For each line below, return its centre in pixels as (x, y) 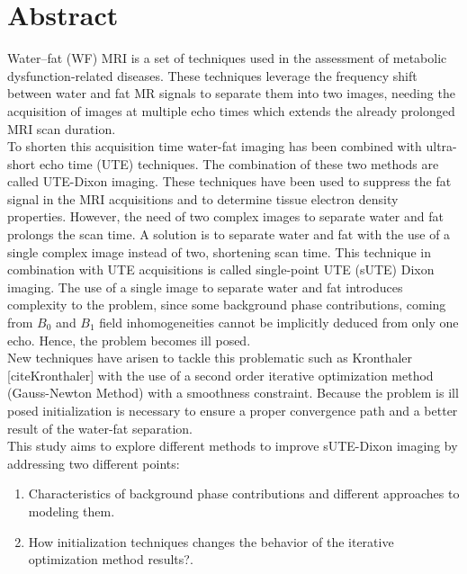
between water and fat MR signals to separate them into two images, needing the (231, 93)
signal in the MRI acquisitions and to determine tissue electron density (203, 198)
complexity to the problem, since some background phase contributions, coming (227, 305)
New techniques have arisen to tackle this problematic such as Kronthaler (210, 358)
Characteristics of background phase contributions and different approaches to (244, 493)
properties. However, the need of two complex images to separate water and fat (225, 216)
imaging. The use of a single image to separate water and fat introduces (205, 287)
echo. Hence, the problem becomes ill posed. (129, 340)
